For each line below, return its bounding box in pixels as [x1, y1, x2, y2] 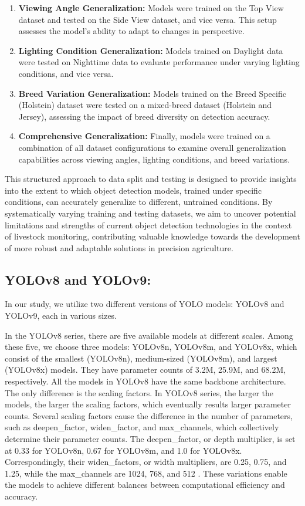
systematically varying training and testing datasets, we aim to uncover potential [5, 207, 296, 219]
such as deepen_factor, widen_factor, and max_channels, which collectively [5, 421, 279, 433]
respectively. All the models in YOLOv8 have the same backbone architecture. [5, 375, 286, 387]
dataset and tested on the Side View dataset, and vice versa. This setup [18, 13, 277, 25]
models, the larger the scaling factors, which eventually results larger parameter [5, 398, 291, 410]
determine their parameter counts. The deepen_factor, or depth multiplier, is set [5, 433, 296, 445]
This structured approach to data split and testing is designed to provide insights [5, 173, 297, 185]
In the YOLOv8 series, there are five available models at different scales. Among [5, 329, 293, 341]
